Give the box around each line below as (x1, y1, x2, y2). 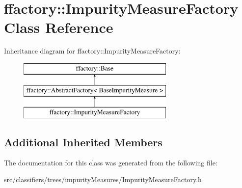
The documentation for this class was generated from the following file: (4, 158, 217, 168)
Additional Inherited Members (4, 134, 162, 150)
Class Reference (4, 17, 113, 37)
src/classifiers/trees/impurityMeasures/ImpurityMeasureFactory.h (4, 174, 202, 184)
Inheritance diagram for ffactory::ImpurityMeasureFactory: (4, 46, 181, 56)
